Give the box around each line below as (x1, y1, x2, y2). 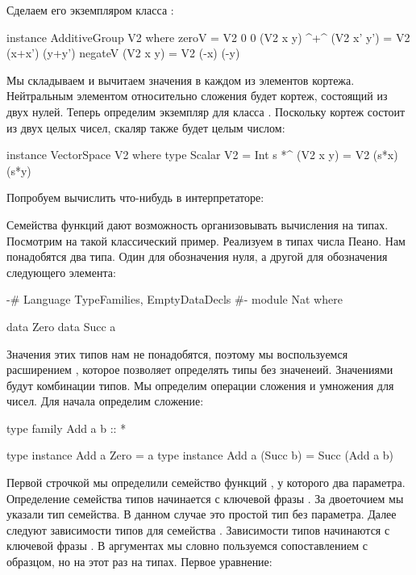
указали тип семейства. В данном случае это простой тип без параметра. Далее (6, 506, 397, 523)
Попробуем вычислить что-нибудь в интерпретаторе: (6, 189, 264, 206)
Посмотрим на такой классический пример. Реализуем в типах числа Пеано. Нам (6, 232, 406, 249)
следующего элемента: (6, 263, 116, 280)
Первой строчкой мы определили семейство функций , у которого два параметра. (6, 474, 406, 491)
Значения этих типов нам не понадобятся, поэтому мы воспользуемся (6, 345, 348, 362)
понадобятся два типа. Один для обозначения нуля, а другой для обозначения (6, 248, 388, 265)
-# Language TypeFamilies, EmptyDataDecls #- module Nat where (6, 291, 343, 308)
